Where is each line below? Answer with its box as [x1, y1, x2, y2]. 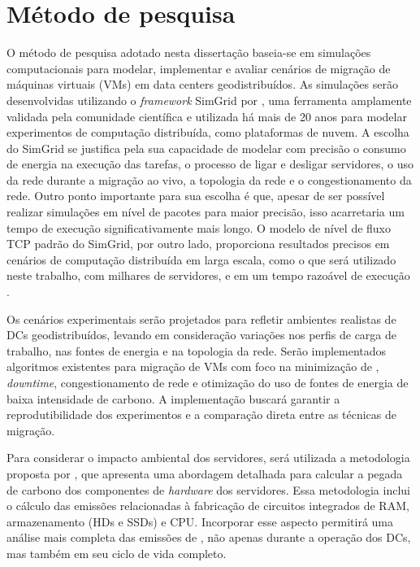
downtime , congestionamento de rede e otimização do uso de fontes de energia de [6, 374, 409, 390]
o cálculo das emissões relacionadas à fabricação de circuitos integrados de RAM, [6, 497, 409, 514]
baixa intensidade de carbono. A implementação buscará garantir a [6, 390, 340, 407]
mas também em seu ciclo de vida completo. [6, 544, 227, 561]
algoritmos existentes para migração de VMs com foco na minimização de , [6, 358, 379, 375]
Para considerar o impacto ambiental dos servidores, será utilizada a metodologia [6, 449, 410, 466]
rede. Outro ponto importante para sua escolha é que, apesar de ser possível [6, 187, 385, 204]
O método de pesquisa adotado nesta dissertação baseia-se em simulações [6, 44, 371, 61]
